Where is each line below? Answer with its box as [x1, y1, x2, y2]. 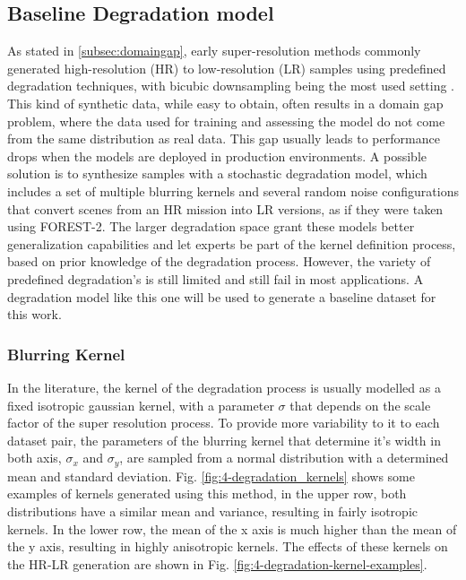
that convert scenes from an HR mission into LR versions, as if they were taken [7, 199, 444, 218]
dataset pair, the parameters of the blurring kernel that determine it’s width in [7, 430, 441, 449]
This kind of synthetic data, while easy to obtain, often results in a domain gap [7, 93, 444, 112]
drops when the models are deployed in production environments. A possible [7, 146, 427, 165]
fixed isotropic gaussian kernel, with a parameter [7, 395, 274, 414]
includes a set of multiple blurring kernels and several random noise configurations [7, 181, 459, 200]
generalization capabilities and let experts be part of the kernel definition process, [7, 234, 456, 253]
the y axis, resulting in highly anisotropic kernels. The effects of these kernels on [7, 537, 448, 556]
